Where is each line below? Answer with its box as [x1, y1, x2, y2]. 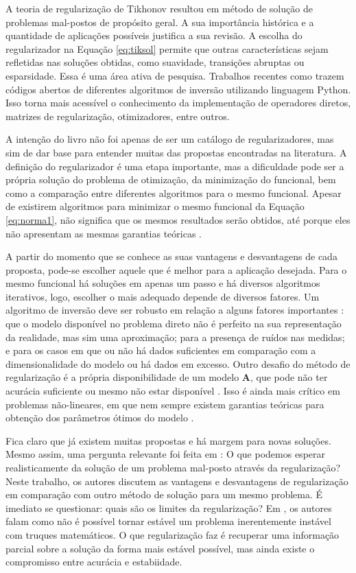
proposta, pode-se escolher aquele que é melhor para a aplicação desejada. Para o [5, 262, 347, 277]
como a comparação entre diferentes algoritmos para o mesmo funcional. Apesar [5, 185, 342, 200]
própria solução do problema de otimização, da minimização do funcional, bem [5, 172, 336, 187]
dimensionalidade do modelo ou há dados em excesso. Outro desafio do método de [5, 356, 351, 371]
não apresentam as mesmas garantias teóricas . [5, 226, 202, 240]
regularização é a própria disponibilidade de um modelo [5, 370, 239, 384]
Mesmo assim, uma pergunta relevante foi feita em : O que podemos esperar [5, 447, 325, 461]
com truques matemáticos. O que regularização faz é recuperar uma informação [5, 527, 340, 541]
